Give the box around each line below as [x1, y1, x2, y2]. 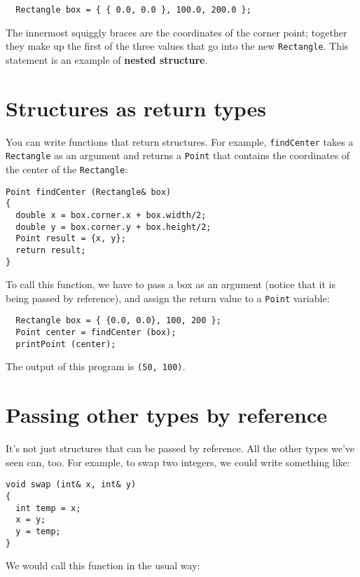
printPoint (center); [15, 339, 116, 349]
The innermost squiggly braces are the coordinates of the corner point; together [6, 25, 347, 39]
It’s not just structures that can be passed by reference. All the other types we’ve [6, 441, 355, 456]
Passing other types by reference [6, 400, 328, 429]
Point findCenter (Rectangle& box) [6, 186, 172, 197]
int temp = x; [15, 503, 81, 513]
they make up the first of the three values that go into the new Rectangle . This [6, 39, 349, 53]
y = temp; [15, 527, 61, 536]
